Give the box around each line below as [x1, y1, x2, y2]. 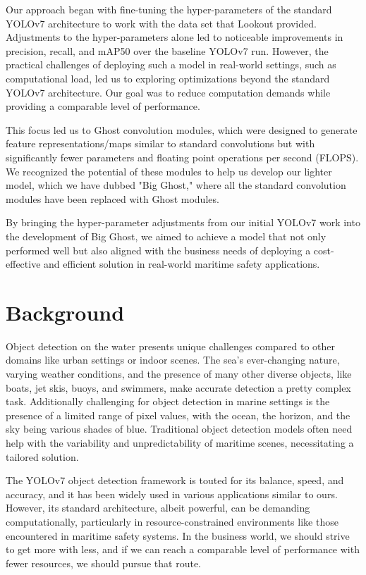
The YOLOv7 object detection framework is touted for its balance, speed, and [6, 473, 344, 488]
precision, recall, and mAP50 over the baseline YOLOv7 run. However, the [6, 43, 329, 58]
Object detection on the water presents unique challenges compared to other [6, 338, 336, 353]
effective [6, 256, 41, 271]
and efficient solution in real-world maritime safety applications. [44, 256, 320, 271]
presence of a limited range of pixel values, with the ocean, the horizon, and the [6, 407, 350, 422]
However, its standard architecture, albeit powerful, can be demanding [6, 500, 310, 515]
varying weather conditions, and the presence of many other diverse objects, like [6, 366, 352, 381]
